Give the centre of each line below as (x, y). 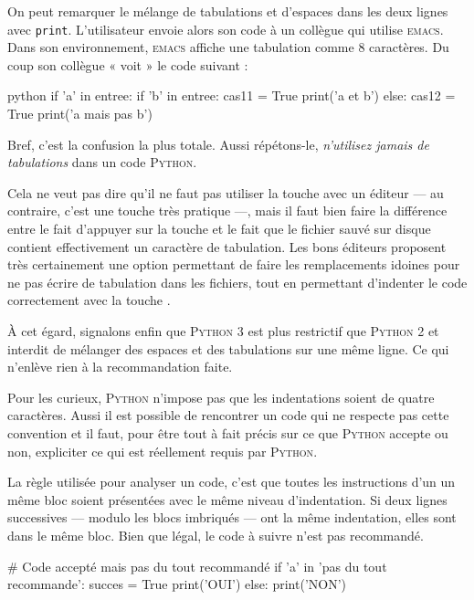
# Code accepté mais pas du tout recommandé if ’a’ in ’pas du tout (197, 566)
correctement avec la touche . (89, 300)
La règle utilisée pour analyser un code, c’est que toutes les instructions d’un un (232, 482)
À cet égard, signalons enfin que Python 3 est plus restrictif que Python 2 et (223, 330)
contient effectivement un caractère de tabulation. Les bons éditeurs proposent (227, 246)
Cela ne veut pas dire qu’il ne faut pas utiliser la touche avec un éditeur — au (226, 192)
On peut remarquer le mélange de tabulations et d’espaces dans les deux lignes (228, 11)
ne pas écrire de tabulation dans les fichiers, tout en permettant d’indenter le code (237, 282)
